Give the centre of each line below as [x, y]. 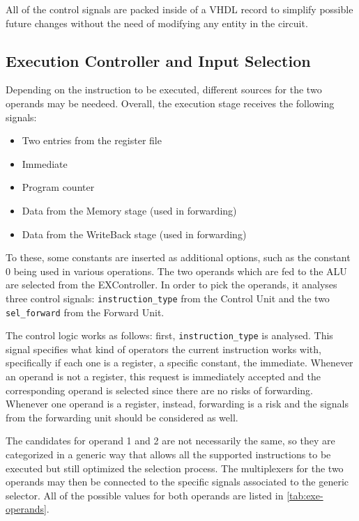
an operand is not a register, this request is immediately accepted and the [163, 376]
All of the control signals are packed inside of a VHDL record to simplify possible [179, 9]
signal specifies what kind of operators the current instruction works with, [163, 349]
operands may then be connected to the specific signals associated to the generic [177, 482]
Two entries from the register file [92, 140]
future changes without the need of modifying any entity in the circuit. [157, 23]
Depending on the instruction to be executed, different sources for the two [164, 90]
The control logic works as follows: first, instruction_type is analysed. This [169, 335]
